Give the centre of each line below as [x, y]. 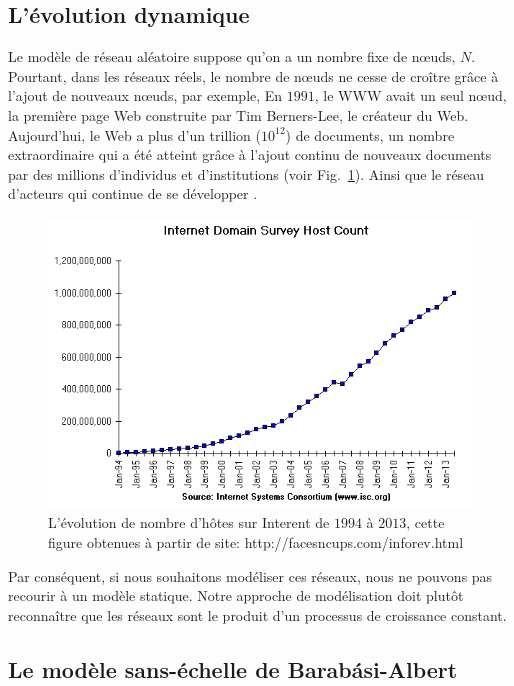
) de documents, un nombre [370, 134]
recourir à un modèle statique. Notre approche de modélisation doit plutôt [236, 595]
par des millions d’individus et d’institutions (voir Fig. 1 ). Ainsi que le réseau [246, 173]
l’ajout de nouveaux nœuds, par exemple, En [145, 95]
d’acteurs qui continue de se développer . [133, 193]
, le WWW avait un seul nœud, [410, 95]
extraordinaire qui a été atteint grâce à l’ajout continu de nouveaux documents [250, 154]
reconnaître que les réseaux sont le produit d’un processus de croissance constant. [257, 614]
